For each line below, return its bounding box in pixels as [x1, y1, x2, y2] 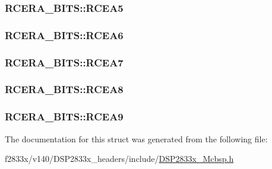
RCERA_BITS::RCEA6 [5, 27, 124, 42]
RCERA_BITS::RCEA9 [5, 109, 124, 124]
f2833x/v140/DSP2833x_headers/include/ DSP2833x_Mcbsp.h [5, 152, 234, 165]
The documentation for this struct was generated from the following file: [5, 132, 268, 145]
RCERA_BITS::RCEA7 [5, 55, 124, 69]
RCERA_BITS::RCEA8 [5, 82, 124, 97]
